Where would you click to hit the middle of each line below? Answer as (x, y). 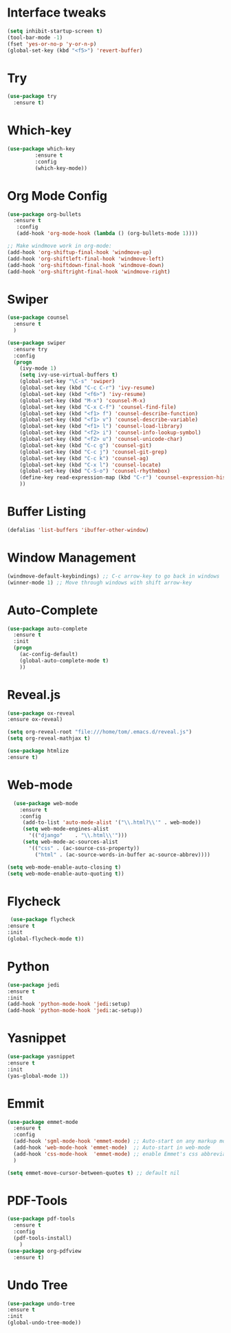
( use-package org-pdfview (44, 1251)
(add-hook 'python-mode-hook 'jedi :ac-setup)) (75, 1011)
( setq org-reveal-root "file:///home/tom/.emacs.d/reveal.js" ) (100, 732)
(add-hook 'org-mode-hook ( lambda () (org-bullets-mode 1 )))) (107, 234)
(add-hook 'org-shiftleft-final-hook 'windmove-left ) (86, 259)
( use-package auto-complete (47, 629)
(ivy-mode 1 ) (38, 368)
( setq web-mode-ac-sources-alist (70, 842)
